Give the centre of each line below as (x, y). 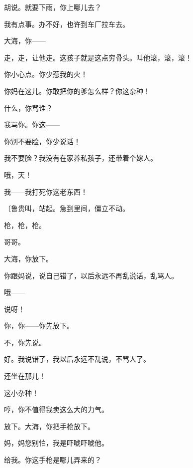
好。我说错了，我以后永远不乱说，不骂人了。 (77, 359)
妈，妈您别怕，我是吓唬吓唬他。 (56, 443)
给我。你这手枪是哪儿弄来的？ (53, 460)
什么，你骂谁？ (28, 108)
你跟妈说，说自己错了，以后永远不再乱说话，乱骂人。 (91, 275)
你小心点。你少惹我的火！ (46, 74)
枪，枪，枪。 (25, 225)
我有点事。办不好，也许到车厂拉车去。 (67, 24)
